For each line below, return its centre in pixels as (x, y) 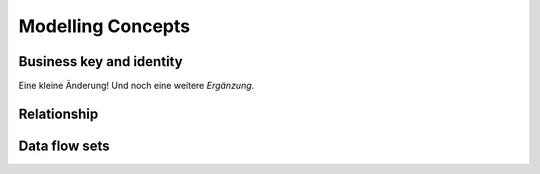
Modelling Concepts (104, 26)
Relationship (58, 113)
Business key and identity (101, 61)
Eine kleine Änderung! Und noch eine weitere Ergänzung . (136, 86)
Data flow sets (64, 145)
